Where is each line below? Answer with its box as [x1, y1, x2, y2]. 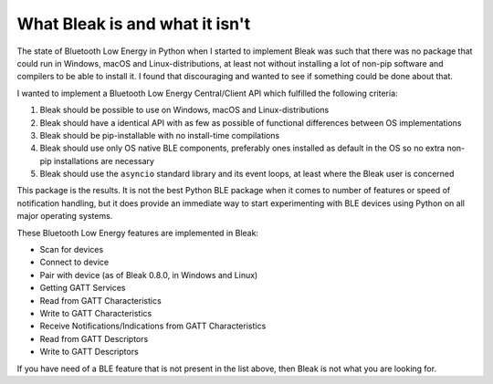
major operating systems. [16, 211, 113, 222]
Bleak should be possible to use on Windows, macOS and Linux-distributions [39, 105, 330, 116]
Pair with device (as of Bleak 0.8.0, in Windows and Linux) [39, 269, 258, 280]
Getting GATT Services [39, 283, 127, 294]
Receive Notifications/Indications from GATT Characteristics [39, 320, 267, 332]
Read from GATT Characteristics [39, 295, 162, 306]
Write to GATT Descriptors [39, 347, 139, 358]
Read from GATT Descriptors [39, 333, 149, 344]
